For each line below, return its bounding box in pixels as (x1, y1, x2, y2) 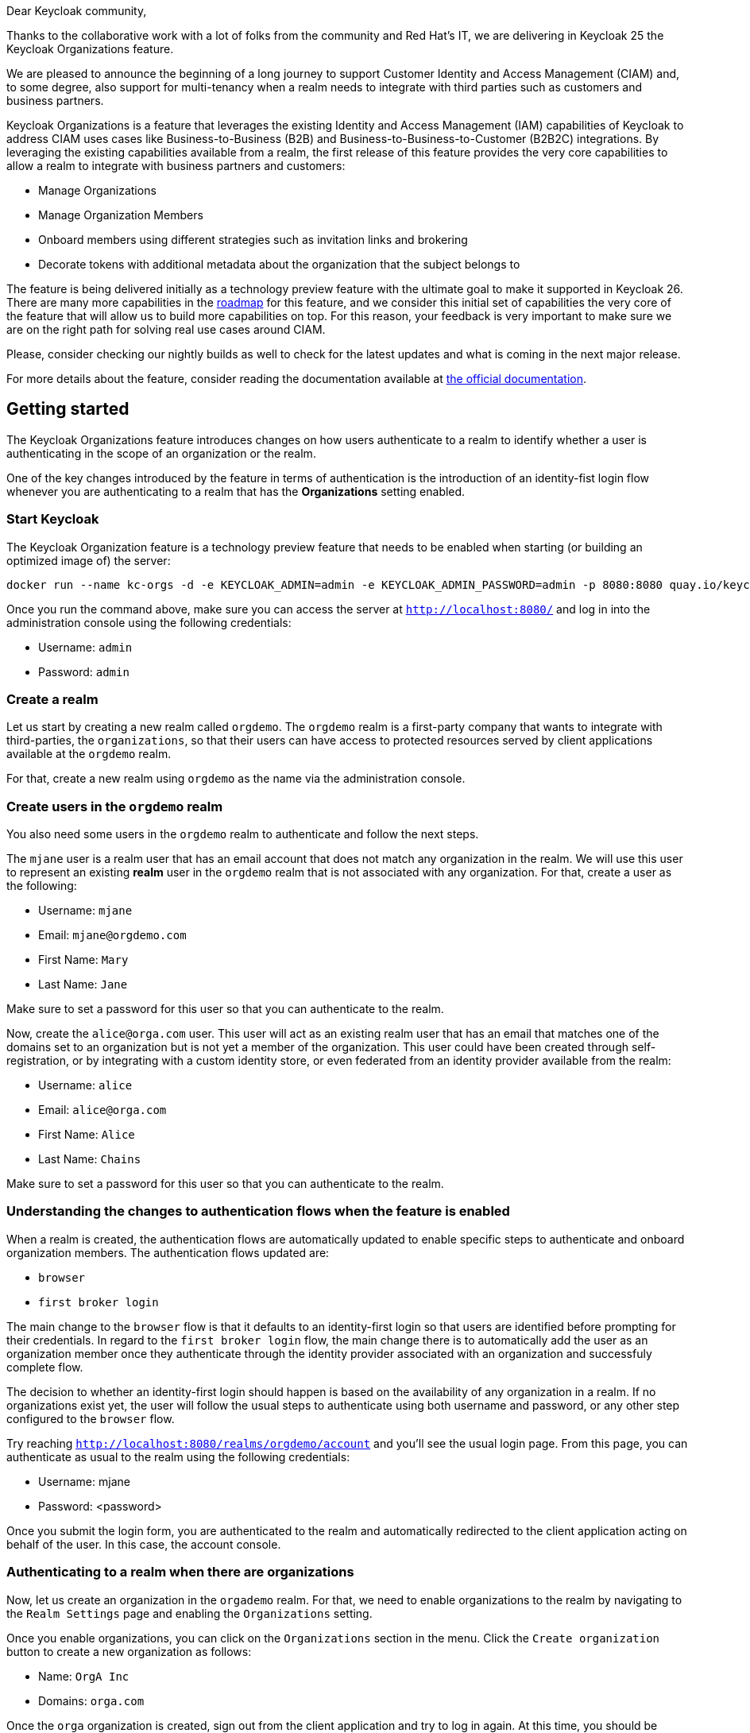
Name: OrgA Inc (38, 1669, 130, 1683)
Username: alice (38, 1078, 133, 1093)
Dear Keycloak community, (6, 4, 147, 17)
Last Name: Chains (38, 1152, 141, 1166)
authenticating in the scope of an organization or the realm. (6, 446, 316, 460)
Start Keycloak (6, 511, 99, 528)
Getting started (6, 399, 130, 420)
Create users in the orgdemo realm (6, 798, 223, 814)
